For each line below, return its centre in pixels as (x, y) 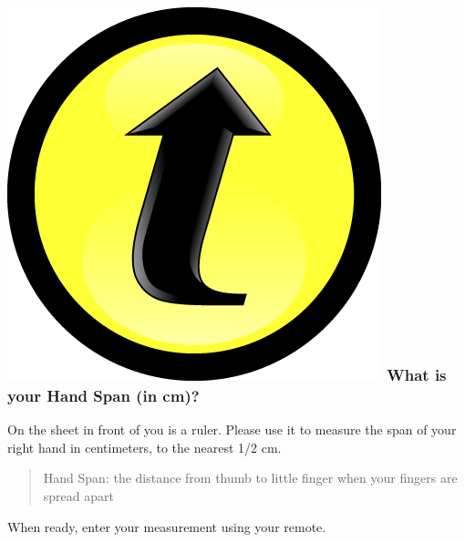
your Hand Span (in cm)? (103, 395)
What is (417, 374)
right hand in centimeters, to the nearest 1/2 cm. (145, 447)
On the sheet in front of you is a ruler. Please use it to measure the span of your (232, 430)
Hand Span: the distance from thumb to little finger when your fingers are (250, 478)
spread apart (78, 495)
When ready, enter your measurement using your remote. (167, 526)
